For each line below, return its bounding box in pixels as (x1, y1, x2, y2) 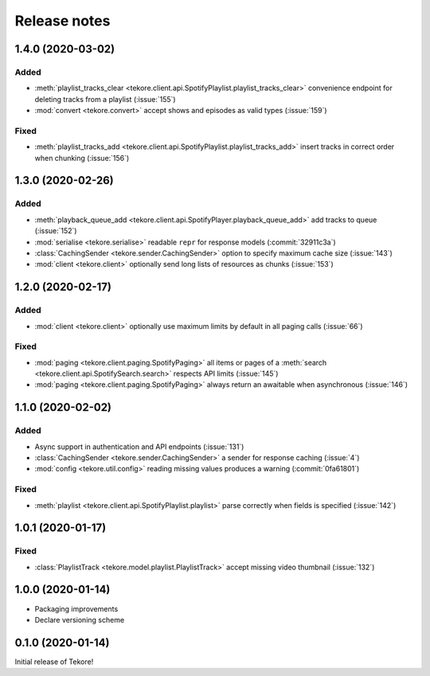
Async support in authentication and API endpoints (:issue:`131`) (34, 442, 244, 451)
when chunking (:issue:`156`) (34, 153, 130, 162)
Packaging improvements (34, 604, 119, 613)
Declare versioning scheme (34, 615, 125, 624)
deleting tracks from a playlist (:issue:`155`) (34, 94, 176, 104)
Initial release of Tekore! (14, 657, 94, 666)
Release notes (14, 12, 111, 29)
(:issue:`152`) (34, 226, 77, 236)
